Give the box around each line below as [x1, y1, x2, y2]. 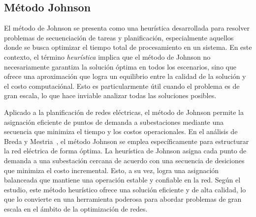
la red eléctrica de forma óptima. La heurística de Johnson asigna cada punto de [4, 145, 247, 156]
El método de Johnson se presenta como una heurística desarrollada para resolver [4, 23, 250, 33]
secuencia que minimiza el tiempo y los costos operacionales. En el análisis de [4, 126, 238, 137]
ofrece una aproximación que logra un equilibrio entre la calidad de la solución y [4, 71, 246, 81]
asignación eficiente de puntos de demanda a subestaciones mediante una [4, 116, 224, 127]
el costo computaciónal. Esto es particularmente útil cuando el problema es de [4, 80, 240, 91]
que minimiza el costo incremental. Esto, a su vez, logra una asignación [4, 165, 219, 175]
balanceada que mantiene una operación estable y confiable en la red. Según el [4, 175, 241, 185]
